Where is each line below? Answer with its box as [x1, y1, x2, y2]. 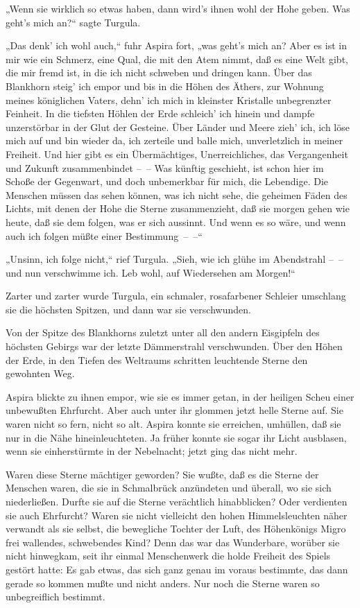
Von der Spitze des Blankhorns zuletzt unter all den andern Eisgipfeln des [6, 325, 320, 340]
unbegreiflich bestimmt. [6, 589, 105, 604]
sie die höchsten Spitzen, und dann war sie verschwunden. [6, 302, 251, 316]
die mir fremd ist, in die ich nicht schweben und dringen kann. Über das [6, 65, 312, 80]
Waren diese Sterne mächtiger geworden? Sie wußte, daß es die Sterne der [6, 467, 319, 481]
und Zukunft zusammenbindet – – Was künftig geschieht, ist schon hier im [6, 160, 324, 175]
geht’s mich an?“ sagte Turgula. [6, 15, 141, 29]
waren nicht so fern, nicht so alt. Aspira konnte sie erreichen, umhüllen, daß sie [6, 417, 341, 431]
